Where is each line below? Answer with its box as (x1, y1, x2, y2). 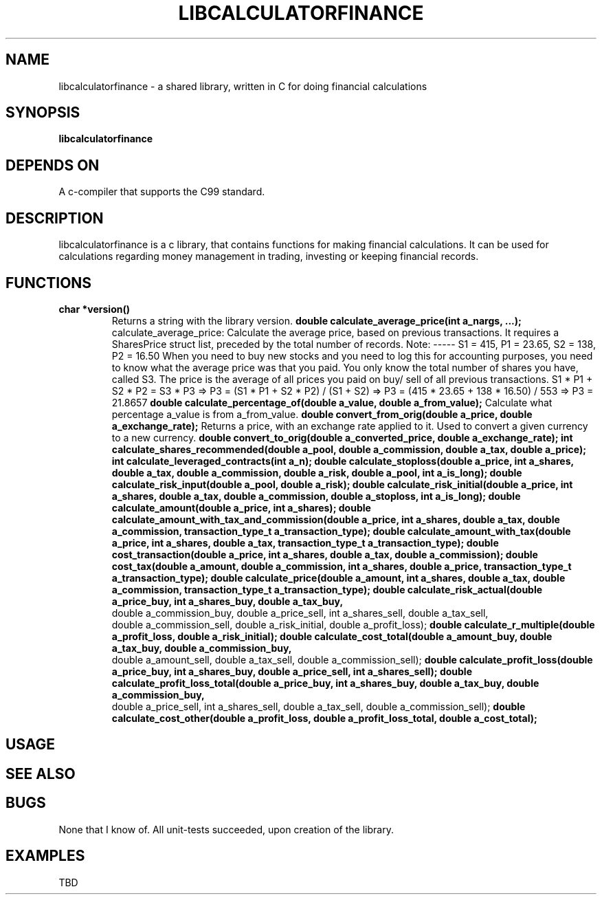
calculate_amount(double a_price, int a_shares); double (111, 501, 371, 514)
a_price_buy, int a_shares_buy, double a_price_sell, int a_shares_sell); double (111, 665, 472, 677)
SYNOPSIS (5, 104, 80, 122)
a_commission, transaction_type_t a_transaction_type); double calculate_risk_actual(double (111, 583, 543, 595)
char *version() (58, 303, 130, 315)
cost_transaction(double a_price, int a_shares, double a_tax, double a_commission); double (111, 548, 538, 560)
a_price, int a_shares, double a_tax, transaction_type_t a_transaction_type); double (111, 536, 499, 549)
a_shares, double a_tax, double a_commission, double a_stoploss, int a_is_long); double (111, 490, 521, 502)
